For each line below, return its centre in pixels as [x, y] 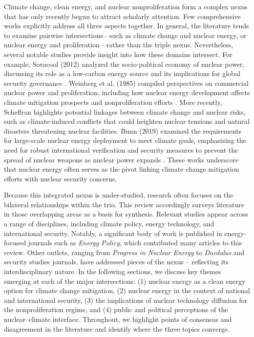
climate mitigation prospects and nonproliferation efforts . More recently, [113, 102]
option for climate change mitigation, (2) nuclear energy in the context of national [127, 290]
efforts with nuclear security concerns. [61, 178]
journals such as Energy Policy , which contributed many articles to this [135, 243]
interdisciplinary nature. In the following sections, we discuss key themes [113, 271]
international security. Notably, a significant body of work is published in [113, 233]
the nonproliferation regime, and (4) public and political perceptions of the [116, 309]
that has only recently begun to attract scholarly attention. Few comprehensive [122, 16]
